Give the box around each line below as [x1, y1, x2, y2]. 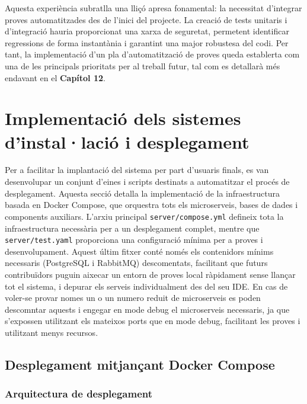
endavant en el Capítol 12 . [5, 71, 105, 84]
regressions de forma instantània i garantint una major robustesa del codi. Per [5, 36, 289, 49]
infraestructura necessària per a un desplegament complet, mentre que [5, 222, 260, 234]
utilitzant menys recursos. [5, 326, 98, 338]
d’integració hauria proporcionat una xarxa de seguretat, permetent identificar [5, 25, 289, 37]
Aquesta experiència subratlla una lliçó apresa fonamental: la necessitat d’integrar [5, 2, 302, 14]
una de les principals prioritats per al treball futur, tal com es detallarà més [5, 59, 280, 72]
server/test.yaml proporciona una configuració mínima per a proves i [5, 233, 263, 246]
